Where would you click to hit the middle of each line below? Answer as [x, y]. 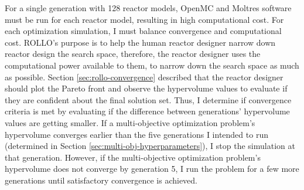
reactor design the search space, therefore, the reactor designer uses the [133, 54]
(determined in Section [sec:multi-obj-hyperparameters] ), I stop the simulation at [150, 146]
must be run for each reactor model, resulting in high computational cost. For [144, 19]
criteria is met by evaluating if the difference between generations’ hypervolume [147, 111]
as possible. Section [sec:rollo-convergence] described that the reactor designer [144, 77]
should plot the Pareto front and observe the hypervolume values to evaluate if [146, 88]
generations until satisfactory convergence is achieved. [101, 180]
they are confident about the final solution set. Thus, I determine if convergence [148, 99]
